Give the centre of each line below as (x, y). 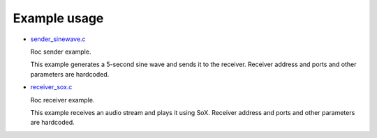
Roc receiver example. (62, 100)
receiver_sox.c (51, 87)
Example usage (58, 18)
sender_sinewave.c (58, 39)
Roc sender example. (61, 52)
